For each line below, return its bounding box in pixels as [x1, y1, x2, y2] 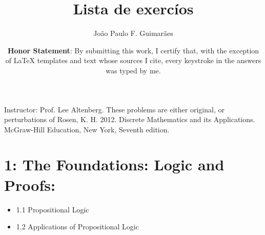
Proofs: [4, 174, 55, 195]
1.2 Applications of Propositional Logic [16, 221, 139, 232]
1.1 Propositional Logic [16, 204, 89, 214]
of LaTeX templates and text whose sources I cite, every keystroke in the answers [5, 55, 261, 66]
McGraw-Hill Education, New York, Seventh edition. [4, 124, 170, 134]
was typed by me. [106, 65, 161, 75]
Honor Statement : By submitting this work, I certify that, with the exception [7, 45, 259, 55]
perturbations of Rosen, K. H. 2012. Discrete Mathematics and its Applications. [4, 114, 255, 125]
